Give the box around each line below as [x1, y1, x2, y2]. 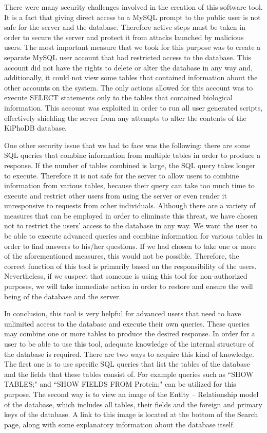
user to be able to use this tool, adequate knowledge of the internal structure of [4, 338, 254, 349]
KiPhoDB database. [4, 122, 67, 133]
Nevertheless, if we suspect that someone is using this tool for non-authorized [4, 270, 247, 281]
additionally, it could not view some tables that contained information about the [4, 72, 258, 83]
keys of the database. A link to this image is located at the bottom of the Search [4, 409, 258, 420]
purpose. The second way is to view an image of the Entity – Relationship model [4, 388, 259, 399]
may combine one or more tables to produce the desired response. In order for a [4, 328, 255, 339]
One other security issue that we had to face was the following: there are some [4, 139, 251, 150]
